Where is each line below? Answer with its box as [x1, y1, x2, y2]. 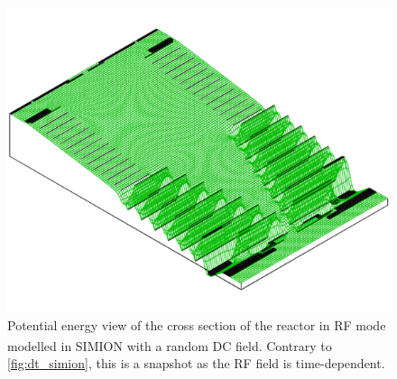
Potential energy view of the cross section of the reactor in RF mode [7, 315, 386, 334]
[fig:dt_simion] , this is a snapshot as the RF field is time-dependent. [7, 354, 385, 373]
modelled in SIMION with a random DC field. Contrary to [7, 336, 332, 355]
